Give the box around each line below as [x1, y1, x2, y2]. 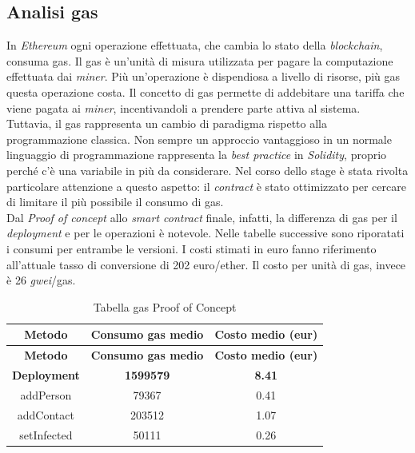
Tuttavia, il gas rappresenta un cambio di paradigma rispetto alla [6, 115, 327, 132]
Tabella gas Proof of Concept [93, 298, 237, 315]
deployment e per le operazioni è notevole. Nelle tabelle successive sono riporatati [6, 225, 405, 241]
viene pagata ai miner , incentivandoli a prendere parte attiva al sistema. [6, 99, 361, 116]
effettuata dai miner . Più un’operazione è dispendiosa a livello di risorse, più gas [6, 68, 401, 85]
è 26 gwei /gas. [6, 272, 76, 288]
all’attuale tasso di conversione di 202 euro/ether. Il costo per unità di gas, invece [6, 256, 406, 272]
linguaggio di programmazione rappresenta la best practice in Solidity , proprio [6, 146, 387, 163]
